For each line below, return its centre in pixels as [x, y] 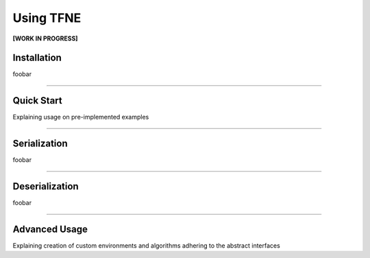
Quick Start [37, 101]
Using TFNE [47, 18]
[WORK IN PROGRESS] [45, 38]
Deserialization [46, 186]
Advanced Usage [50, 229]
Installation [37, 58]
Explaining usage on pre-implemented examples [81, 117]
